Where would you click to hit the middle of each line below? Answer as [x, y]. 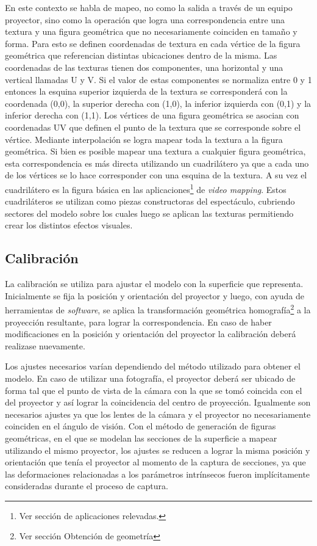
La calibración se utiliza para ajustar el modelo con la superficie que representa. [154, 284]
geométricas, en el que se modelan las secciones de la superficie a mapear [141, 438]
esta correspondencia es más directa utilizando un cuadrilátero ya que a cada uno [157, 163]
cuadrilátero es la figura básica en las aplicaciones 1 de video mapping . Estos [146, 188]
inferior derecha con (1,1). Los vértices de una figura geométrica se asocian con [152, 115]
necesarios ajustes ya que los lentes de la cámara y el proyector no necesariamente [158, 414]
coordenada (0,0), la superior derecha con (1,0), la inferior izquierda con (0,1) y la [158, 103]
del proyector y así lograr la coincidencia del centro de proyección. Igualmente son [158, 402]
